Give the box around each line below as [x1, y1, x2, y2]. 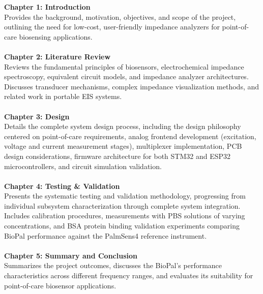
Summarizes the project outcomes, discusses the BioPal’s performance [4, 260, 222, 271]
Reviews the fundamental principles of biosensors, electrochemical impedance [4, 61, 244, 72]
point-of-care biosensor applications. [4, 280, 116, 290]
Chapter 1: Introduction [4, 2, 91, 12]
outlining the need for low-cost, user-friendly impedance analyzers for [4, 21, 220, 32]
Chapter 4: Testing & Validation [4, 180, 120, 191]
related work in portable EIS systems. [4, 91, 122, 102]
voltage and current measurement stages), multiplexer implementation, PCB [4, 141, 242, 151]
